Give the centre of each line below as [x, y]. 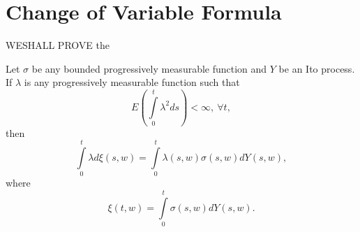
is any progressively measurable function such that [132, 82]
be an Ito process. [317, 68]
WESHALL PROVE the [58, 45]
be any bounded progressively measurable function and [149, 68]
